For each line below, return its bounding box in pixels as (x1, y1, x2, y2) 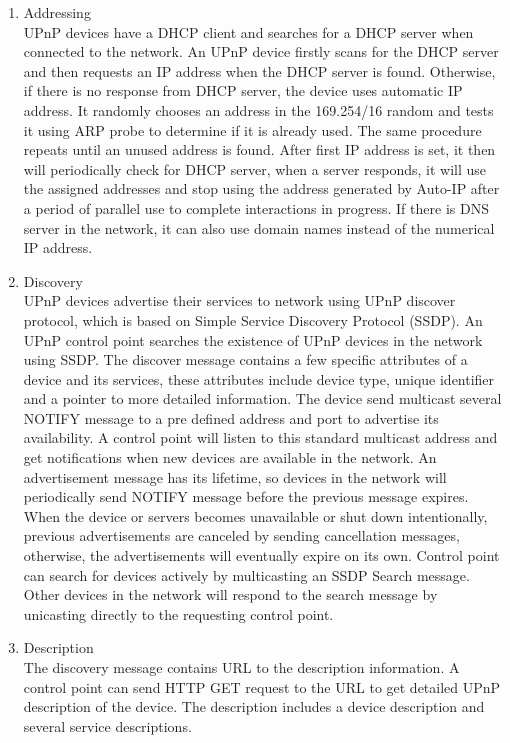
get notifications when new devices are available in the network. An (23, 447, 437, 468)
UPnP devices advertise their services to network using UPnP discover (23, 290, 456, 311)
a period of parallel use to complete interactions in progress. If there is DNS (23, 197, 489, 218)
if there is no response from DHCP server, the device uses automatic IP (23, 80, 463, 101)
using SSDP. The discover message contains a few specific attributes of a (23, 349, 468, 370)
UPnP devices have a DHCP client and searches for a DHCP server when (23, 21, 474, 42)
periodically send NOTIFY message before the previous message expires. (23, 486, 469, 507)
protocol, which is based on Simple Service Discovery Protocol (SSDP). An (23, 309, 483, 330)
